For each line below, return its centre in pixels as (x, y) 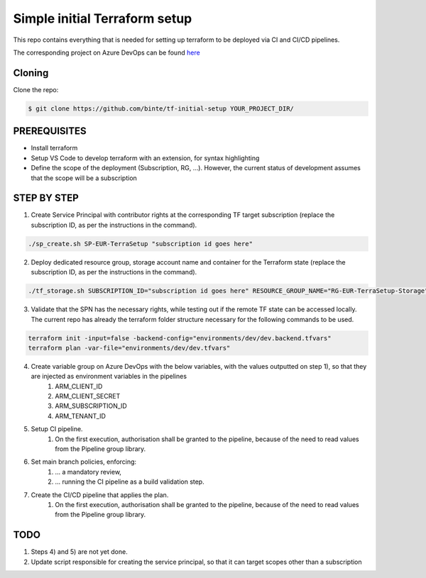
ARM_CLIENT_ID (79, 386)
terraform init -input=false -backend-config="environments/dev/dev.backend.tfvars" (180, 338)
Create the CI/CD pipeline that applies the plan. (100, 495)
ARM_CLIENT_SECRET (88, 396)
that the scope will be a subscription (84, 178)
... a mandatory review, (88, 472)
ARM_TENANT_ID (81, 416)
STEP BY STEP (46, 198)
